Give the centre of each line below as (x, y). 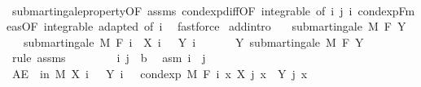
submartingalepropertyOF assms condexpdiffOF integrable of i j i (182, 10)
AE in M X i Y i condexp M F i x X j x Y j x (160, 73)
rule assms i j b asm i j (109, 58)
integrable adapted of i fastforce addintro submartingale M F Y (225, 26)
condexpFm (386, 10)
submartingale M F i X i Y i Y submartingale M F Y (193, 41)
